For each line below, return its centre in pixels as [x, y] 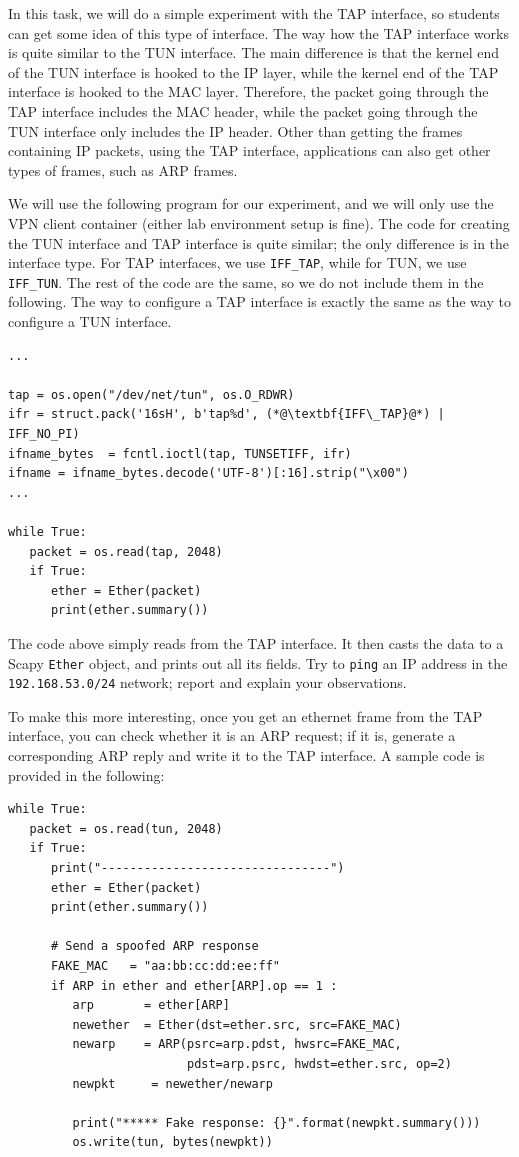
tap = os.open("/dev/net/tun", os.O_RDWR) [151, 394]
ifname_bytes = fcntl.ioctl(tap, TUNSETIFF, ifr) [180, 453]
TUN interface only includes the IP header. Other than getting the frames [235, 130]
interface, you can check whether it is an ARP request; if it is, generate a [232, 735]
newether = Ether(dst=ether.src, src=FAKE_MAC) [237, 1024]
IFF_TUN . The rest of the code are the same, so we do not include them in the [246, 281]
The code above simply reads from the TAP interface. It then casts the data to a [256, 642]
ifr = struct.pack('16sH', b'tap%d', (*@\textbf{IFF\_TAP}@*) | [226, 414]
